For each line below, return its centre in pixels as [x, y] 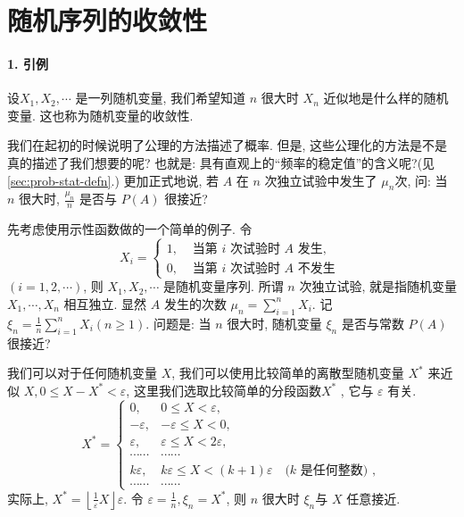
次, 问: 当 [421, 180]
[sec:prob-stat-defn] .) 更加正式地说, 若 [113, 180]
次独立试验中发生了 [321, 180]
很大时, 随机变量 [274, 323]
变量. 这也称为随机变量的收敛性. [100, 115]
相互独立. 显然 [105, 303]
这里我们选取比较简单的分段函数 [227, 390]
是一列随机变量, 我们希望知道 [161, 98]
